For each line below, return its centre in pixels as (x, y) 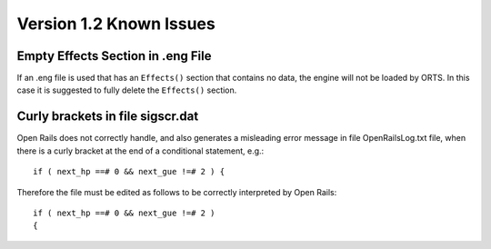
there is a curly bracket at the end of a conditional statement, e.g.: (140, 151)
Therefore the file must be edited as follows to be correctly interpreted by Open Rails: (177, 192)
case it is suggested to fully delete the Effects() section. (127, 90)
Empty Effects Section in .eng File (114, 56)
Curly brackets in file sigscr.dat (108, 117)
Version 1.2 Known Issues (116, 24)
